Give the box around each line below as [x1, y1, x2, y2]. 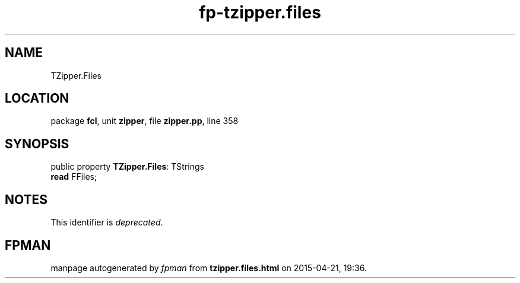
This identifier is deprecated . [50, 217, 163, 228]
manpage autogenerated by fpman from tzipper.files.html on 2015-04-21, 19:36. [50, 262, 367, 273]
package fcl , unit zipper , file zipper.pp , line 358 [50, 116, 239, 126]
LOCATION [5, 91, 69, 106]
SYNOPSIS [5, 136, 69, 151]
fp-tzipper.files [199, 2, 321, 23]
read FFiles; [50, 171, 97, 182]
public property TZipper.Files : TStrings [50, 161, 204, 172]
